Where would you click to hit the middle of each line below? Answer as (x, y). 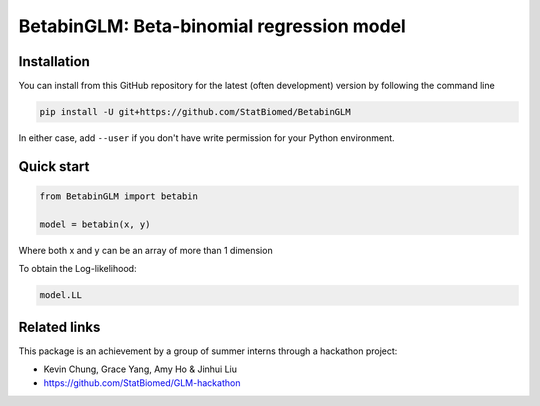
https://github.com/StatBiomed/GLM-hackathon (142, 383)
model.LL (61, 295)
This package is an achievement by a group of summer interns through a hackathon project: (208, 351)
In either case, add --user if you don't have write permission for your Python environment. (206, 138)
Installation (54, 61)
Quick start (54, 166)
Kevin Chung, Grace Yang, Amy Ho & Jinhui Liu (140, 369)
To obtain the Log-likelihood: (77, 269)
